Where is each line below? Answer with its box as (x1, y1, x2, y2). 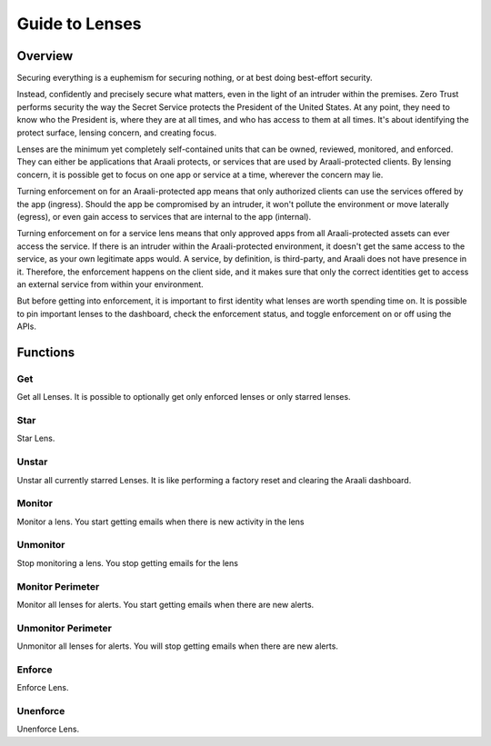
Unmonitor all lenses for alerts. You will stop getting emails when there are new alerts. (16, 641, 338, 652)
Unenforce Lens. (16, 723, 80, 735)
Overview (16, 48, 74, 64)
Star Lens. (16, 433, 55, 444)
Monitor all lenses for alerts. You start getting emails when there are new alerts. (16, 599, 315, 610)
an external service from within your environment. (16, 278, 204, 290)
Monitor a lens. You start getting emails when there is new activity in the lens (16, 516, 305, 527)
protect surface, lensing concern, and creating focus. (16, 127, 217, 138)
